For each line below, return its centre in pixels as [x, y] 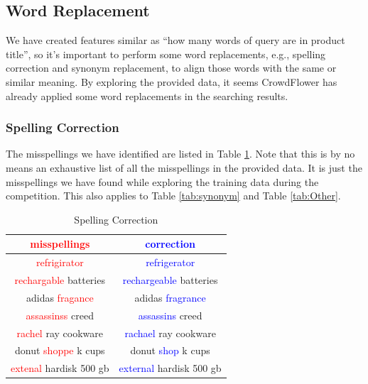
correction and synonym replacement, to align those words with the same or [171, 68]
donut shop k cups [170, 350]
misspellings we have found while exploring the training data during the [162, 181]
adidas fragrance [170, 297]
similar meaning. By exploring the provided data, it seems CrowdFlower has [172, 81]
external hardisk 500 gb [170, 368]
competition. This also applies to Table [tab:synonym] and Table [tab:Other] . [173, 196]
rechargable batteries [60, 280]
